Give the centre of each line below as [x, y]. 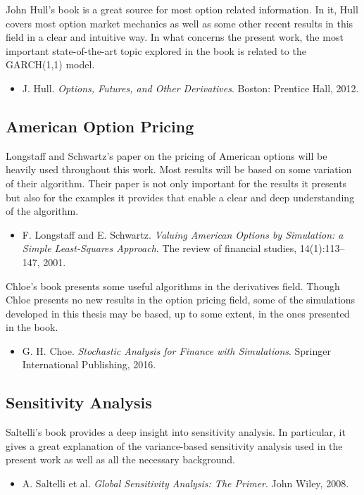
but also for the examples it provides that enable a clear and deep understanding [180, 197]
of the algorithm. [42, 211]
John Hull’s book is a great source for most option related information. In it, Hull [182, 9]
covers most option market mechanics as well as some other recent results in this [180, 23]
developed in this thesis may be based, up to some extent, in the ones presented [178, 313]
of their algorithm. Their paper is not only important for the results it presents [176, 183]
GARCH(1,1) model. [50, 64]
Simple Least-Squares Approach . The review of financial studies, [159, 248]
